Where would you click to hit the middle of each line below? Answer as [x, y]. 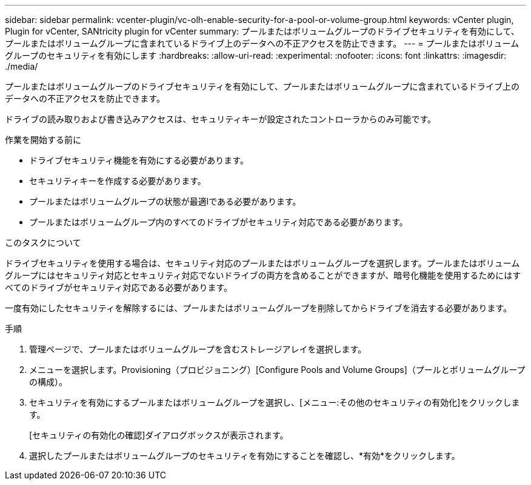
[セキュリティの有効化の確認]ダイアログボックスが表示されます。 [159, 435]
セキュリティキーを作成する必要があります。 [118, 181]
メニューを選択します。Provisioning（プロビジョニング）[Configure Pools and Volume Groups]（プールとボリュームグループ [277, 370]
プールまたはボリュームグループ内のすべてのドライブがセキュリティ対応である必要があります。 [219, 222]
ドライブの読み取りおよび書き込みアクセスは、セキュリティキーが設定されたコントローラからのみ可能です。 [221, 119]
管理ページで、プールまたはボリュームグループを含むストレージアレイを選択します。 [198, 349]
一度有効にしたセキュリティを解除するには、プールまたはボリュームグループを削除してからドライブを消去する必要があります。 [259, 308]
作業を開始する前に [43, 140]
